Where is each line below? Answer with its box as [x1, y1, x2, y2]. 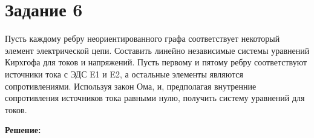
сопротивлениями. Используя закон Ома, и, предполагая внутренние [5, 79, 257, 92]
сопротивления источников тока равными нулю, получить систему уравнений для [5, 91, 305, 104]
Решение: [5, 123, 41, 136]
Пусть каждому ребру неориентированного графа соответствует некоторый [5, 32, 280, 45]
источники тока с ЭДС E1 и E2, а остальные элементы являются [5, 67, 244, 80]
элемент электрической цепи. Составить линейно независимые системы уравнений [5, 44, 310, 56]
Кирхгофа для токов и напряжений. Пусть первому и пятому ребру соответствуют [5, 56, 307, 68]
